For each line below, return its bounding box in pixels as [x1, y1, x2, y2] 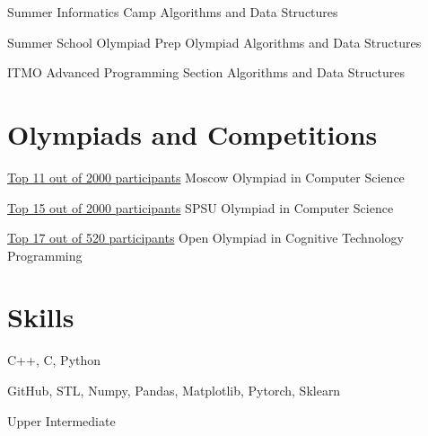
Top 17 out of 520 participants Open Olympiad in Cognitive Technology [7, 228, 404, 247]
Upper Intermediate [7, 411, 116, 430]
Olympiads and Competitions [7, 115, 378, 152]
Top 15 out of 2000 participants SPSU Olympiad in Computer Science [7, 198, 394, 217]
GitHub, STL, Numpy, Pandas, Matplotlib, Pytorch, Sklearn [7, 381, 341, 399]
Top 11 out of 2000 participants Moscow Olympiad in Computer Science [7, 167, 405, 186]
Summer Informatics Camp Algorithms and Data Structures [7, 3, 338, 21]
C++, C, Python [7, 351, 101, 369]
